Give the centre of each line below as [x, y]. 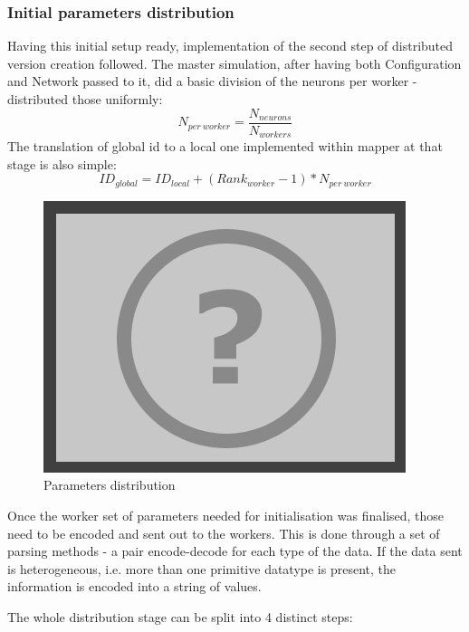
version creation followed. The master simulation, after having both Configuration [234, 63]
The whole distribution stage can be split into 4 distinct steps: [180, 616]
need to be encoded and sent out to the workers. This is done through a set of [224, 533]
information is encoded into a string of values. [134, 586]
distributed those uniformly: [85, 99]
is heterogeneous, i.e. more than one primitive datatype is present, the [202, 568]
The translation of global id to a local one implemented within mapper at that [225, 146]
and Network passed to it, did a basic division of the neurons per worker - [212, 81]
